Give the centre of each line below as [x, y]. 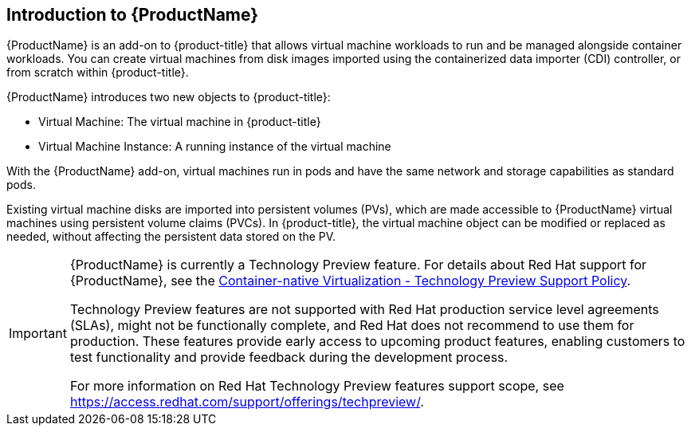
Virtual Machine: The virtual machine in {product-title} [180, 122]
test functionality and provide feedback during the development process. [289, 357]
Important [38, 334]
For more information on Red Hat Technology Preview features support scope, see [317, 386]
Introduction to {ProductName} [133, 15]
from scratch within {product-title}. [98, 73]
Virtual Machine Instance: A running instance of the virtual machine [215, 147]
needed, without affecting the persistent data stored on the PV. [171, 237]
